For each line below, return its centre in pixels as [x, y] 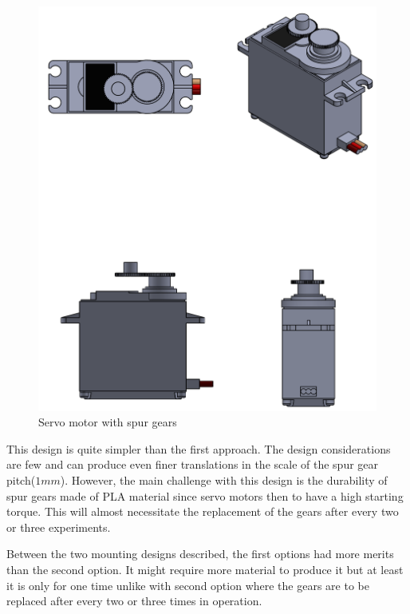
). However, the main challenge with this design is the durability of [224, 479]
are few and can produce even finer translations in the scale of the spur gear [193, 464]
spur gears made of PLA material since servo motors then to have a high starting [205, 495]
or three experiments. [59, 527]
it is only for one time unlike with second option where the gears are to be [188, 585]
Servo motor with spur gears [108, 422]
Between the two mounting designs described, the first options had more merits [200, 554]
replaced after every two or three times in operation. [134, 601]
